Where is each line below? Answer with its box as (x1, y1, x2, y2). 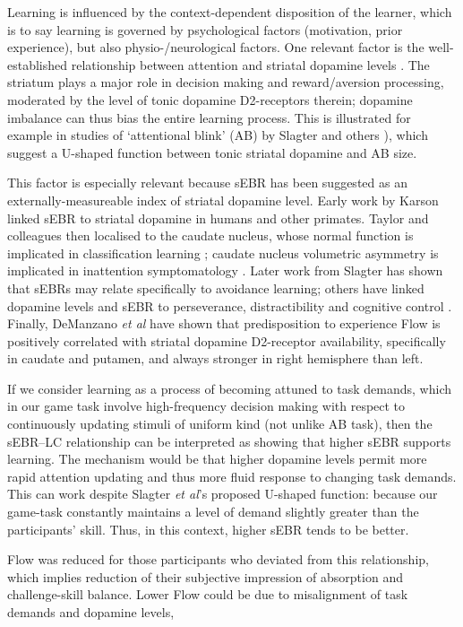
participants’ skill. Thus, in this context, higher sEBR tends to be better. (7, 519, 409, 538)
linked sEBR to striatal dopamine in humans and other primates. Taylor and (7, 208, 429, 227)
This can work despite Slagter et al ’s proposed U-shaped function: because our (7, 484, 438, 503)
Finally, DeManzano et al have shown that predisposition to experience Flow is (7, 314, 441, 333)
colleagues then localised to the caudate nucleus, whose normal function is (7, 226, 414, 245)
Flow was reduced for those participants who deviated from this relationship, (7, 550, 429, 569)
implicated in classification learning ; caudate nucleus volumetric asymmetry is (7, 243, 439, 262)
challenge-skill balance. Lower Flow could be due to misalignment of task (7, 585, 408, 604)
